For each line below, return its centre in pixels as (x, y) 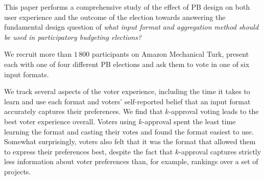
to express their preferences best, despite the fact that (89, 151)
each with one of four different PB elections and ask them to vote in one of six (127, 64)
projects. (18, 171)
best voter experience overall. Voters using (70, 121)
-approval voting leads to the (214, 111)
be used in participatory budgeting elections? (73, 37)
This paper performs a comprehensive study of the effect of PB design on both (127, 7)
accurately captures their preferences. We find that (83, 111)
